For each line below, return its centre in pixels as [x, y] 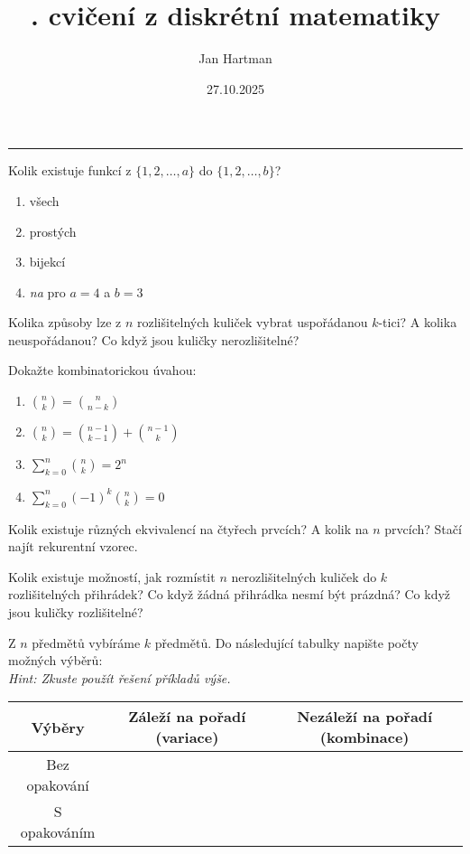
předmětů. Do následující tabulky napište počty [286, 642]
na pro [47, 291]
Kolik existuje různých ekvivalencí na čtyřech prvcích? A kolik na [189, 528]
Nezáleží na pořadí [365, 717]
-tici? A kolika [418, 322]
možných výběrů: [55, 660]
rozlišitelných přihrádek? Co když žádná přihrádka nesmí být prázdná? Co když [230, 594]
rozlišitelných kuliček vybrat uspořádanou [253, 322]
